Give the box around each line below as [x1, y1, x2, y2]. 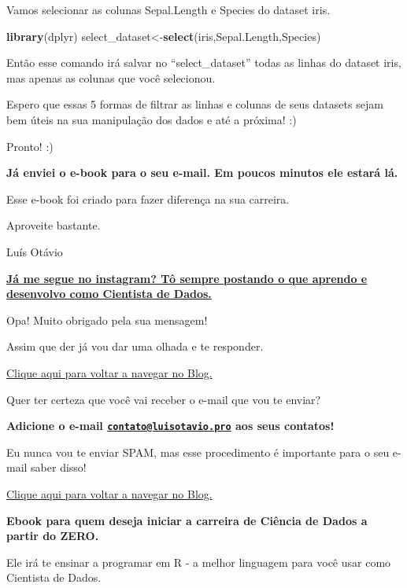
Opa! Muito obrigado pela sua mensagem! [6, 311, 208, 328]
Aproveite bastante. [6, 217, 101, 233]
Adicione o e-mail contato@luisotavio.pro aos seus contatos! [6, 417, 335, 434]
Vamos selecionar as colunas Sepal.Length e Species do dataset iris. [6, 2, 331, 17]
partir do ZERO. [6, 527, 99, 544]
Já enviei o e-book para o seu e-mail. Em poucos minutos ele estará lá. [6, 164, 398, 181]
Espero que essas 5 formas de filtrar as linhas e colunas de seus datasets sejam [6, 96, 383, 112]
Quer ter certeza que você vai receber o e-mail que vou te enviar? [6, 391, 321, 407]
